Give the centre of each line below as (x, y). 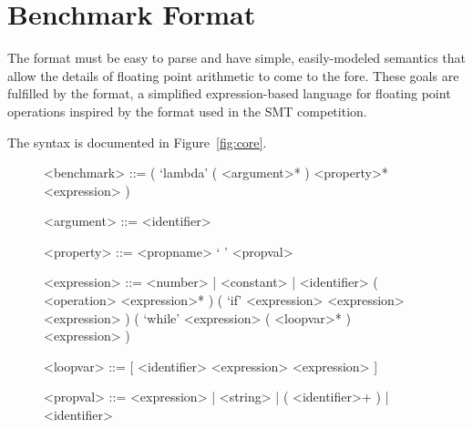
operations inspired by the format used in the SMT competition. (187, 111)
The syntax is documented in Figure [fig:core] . (137, 142)
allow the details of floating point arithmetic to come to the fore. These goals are (233, 75)
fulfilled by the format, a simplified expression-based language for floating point (229, 93)
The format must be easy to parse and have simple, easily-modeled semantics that (236, 58)
